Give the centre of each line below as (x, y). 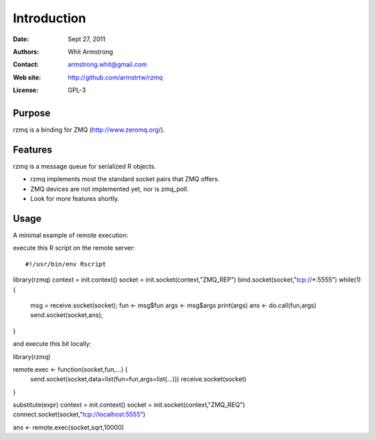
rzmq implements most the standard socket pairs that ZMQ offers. (125, 179)
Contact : (26, 65)
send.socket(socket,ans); (67, 315)
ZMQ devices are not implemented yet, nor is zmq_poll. (110, 189)
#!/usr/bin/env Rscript (66, 264)
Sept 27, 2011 (87, 39)
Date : (21, 39)
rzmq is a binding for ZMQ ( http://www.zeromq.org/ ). (89, 130)
